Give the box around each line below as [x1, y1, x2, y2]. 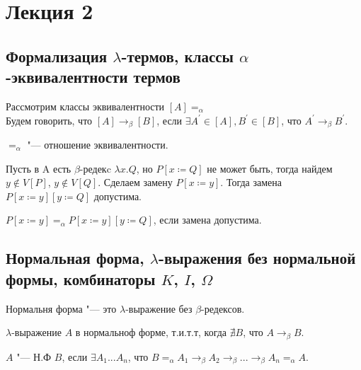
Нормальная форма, [6, 247, 144, 269]
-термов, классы [121, 45, 234, 67]
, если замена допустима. [153, 212, 262, 227]
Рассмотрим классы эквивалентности [6, 98, 165, 113]
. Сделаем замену [98, 175, 173, 190]
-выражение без [125, 301, 193, 316]
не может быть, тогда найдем [207, 161, 333, 175]
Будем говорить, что [6, 112, 93, 127]
